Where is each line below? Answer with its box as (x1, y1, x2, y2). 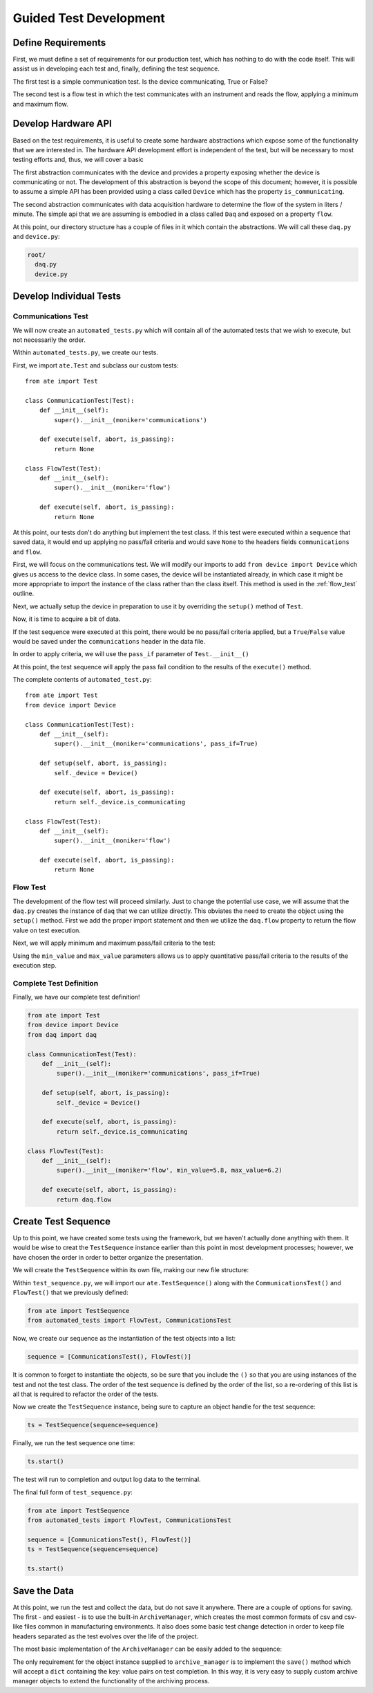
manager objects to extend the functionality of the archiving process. (12, 1677, 210, 1685)
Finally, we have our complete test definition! (12, 993, 141, 1002)
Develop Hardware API (12, 118, 112, 129)
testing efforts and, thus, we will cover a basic (12, 156, 144, 164)
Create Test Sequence (12, 1215, 111, 1227)
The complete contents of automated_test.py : (12, 676, 152, 684)
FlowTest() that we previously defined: (12, 1288, 129, 1296)
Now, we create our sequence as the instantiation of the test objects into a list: (12, 1334, 236, 1343)
